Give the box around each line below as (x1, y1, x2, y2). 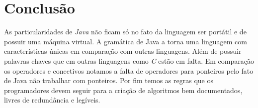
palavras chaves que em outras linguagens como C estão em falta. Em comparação (4, 55, 254, 66)
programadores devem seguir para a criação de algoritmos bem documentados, (4, 85, 243, 95)
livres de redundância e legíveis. (4, 95, 100, 105)
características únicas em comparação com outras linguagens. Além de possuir (4, 46, 242, 56)
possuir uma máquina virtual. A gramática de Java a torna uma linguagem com (4, 36, 247, 46)
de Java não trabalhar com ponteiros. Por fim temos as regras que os (4, 75, 213, 86)
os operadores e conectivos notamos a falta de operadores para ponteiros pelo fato (4, 65, 254, 76)
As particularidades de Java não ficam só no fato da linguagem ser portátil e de (4, 26, 247, 37)
